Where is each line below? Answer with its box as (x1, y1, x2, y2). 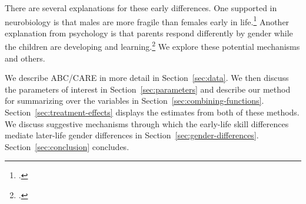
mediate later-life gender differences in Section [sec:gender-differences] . (5, 129, 259, 141)
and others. (5, 52, 45, 64)
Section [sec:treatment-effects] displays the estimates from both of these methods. (5, 106, 300, 118)
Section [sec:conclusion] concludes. (5, 140, 129, 152)
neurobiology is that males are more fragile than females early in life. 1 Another (5, 13, 290, 28)
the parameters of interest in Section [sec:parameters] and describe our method (5, 83, 291, 95)
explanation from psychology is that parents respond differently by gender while (5, 26, 293, 39)
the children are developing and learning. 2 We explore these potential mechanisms (5, 39, 300, 53)
